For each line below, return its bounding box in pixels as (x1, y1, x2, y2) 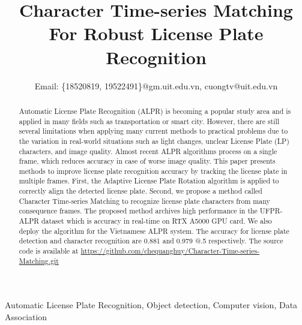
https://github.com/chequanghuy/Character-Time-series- (80, 246, 260, 256)
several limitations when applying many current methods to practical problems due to (19, 126, 288, 136)
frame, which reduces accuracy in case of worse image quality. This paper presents (19, 156, 276, 166)
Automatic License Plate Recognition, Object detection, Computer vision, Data (5, 299, 298, 311)
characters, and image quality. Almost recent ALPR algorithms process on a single (19, 146, 277, 156)
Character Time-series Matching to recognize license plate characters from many (19, 195, 270, 206)
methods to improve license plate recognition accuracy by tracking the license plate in (19, 165, 288, 176)
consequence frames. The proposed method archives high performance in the (19, 206, 258, 216)
